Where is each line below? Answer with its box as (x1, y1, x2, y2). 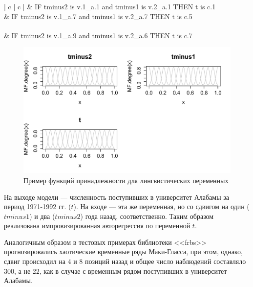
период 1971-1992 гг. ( (4, 201, 71, 212)
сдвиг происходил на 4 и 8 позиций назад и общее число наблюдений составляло (4, 256, 246, 266)
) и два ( (29, 211, 55, 221)
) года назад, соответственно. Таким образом (80, 211, 214, 221)
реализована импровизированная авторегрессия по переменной (4, 220, 190, 231)
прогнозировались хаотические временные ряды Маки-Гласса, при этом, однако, (4, 246, 243, 257)
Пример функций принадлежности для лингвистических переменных (23, 175, 229, 185)
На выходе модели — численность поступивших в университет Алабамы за (4, 191, 229, 202)
